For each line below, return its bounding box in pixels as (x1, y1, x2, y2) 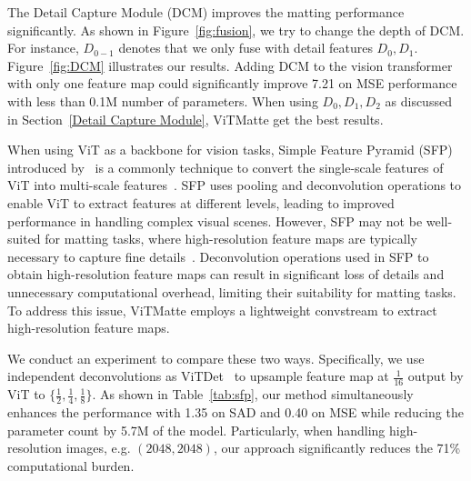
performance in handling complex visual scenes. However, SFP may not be (7, 211, 423, 230)
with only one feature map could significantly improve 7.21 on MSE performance (7, 74, 457, 93)
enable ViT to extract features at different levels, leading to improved (7, 193, 395, 212)
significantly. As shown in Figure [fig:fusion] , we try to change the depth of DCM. (7, 20, 465, 39)
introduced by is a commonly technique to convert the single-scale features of (7, 157, 444, 176)
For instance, (7, 38, 79, 57)
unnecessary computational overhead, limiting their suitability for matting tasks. (7, 282, 456, 301)
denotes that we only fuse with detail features (118, 38, 373, 57)
